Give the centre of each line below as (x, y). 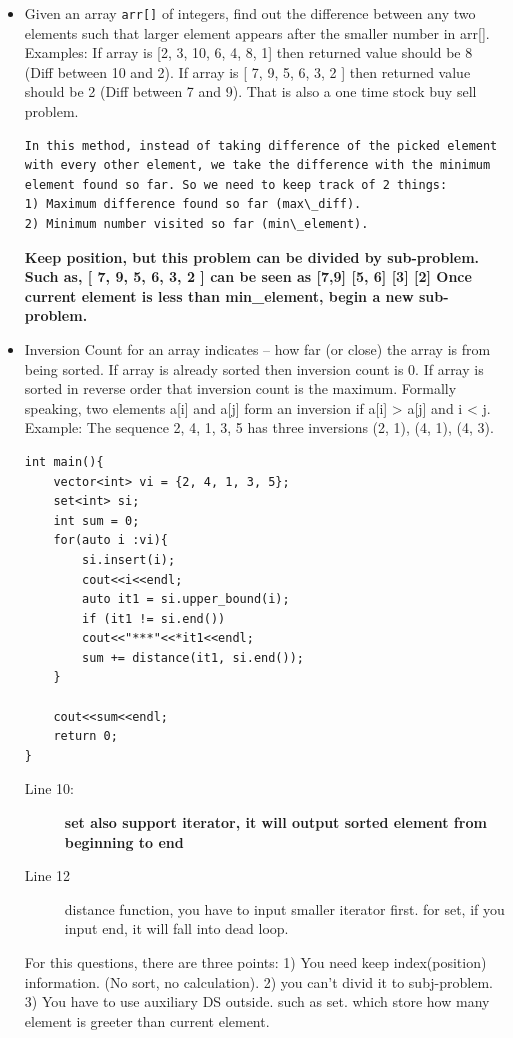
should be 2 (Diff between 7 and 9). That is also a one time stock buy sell (250, 91)
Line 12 (47, 875)
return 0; (85, 736)
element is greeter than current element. (147, 1020)
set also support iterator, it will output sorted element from (275, 822)
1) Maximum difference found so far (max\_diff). (193, 204)
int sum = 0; (96, 520)
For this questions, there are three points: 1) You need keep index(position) (255, 962)
